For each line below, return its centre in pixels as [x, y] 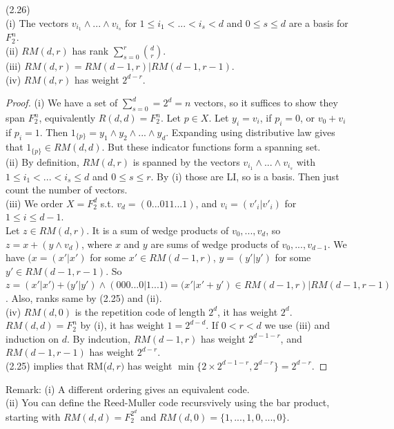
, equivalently [67, 118]
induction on [32, 338]
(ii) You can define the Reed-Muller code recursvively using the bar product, [168, 402]
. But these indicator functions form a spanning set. [211, 147]
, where [97, 244]
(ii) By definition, [42, 161]
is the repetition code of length [140, 311]
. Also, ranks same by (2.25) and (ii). [84, 297]
